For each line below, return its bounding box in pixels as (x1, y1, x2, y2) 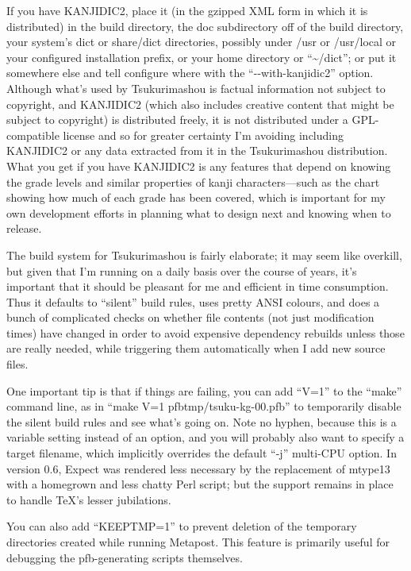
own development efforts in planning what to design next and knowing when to (6, 204, 391, 221)
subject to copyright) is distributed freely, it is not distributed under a (6, 111, 348, 128)
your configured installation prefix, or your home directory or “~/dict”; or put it (6, 48, 397, 65)
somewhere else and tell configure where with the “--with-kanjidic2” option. (6, 64, 374, 81)
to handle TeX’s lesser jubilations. (6, 491, 171, 507)
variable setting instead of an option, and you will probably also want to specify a (6, 429, 405, 446)
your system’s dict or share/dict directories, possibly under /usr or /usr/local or (6, 33, 397, 50)
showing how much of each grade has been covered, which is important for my (6, 189, 386, 206)
